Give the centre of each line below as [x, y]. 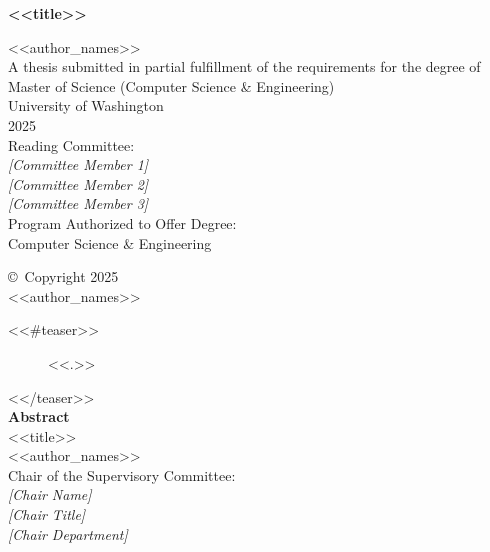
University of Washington [86, 105]
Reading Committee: [71, 144]
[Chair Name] [50, 494]
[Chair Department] [68, 533]
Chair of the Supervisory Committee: [122, 474]
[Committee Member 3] [78, 203]
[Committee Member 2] [78, 183]
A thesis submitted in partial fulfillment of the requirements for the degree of [244, 66]
